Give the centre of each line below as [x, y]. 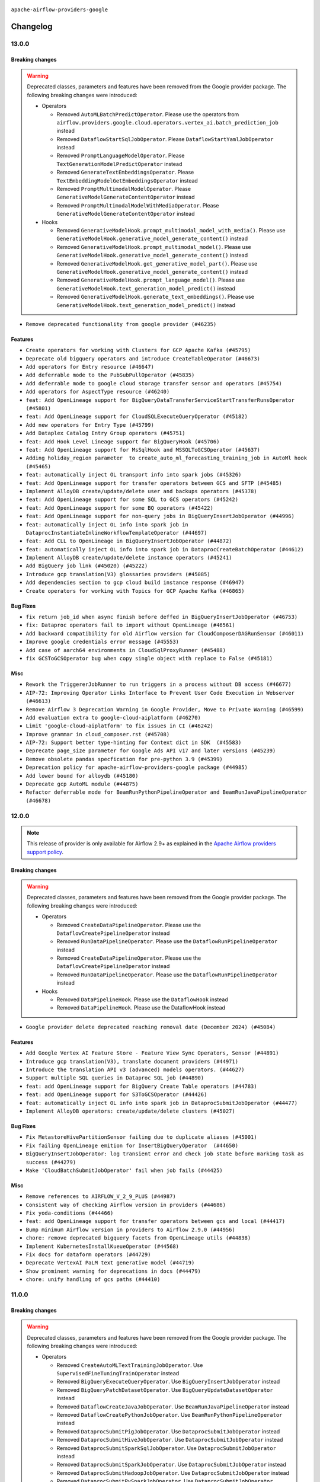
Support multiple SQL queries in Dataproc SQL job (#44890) [115, 1078]
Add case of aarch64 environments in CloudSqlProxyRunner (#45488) [126, 650]
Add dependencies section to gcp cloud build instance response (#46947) [135, 583]
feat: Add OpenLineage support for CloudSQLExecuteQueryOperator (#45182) [137, 417]
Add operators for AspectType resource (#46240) [98, 392]
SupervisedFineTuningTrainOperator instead [118, 1374]
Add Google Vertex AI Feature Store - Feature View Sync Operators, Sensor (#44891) [152, 1053]
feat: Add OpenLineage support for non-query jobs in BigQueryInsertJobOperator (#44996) [160, 516]
